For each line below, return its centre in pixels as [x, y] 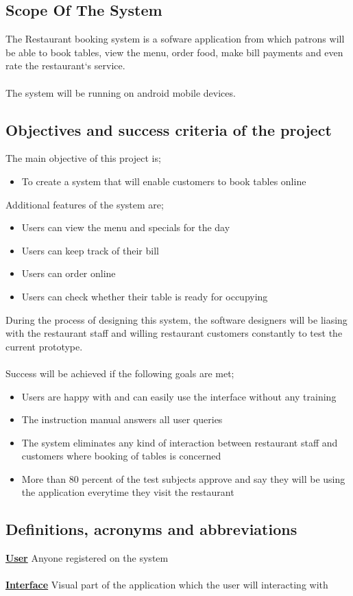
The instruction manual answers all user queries [122, 419]
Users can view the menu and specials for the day [126, 227]
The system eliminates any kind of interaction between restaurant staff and [180, 442]
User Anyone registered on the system [87, 558]
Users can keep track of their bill [90, 250]
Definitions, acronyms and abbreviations [151, 529]
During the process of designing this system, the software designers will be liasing [176, 319]
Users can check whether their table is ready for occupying [145, 296]
